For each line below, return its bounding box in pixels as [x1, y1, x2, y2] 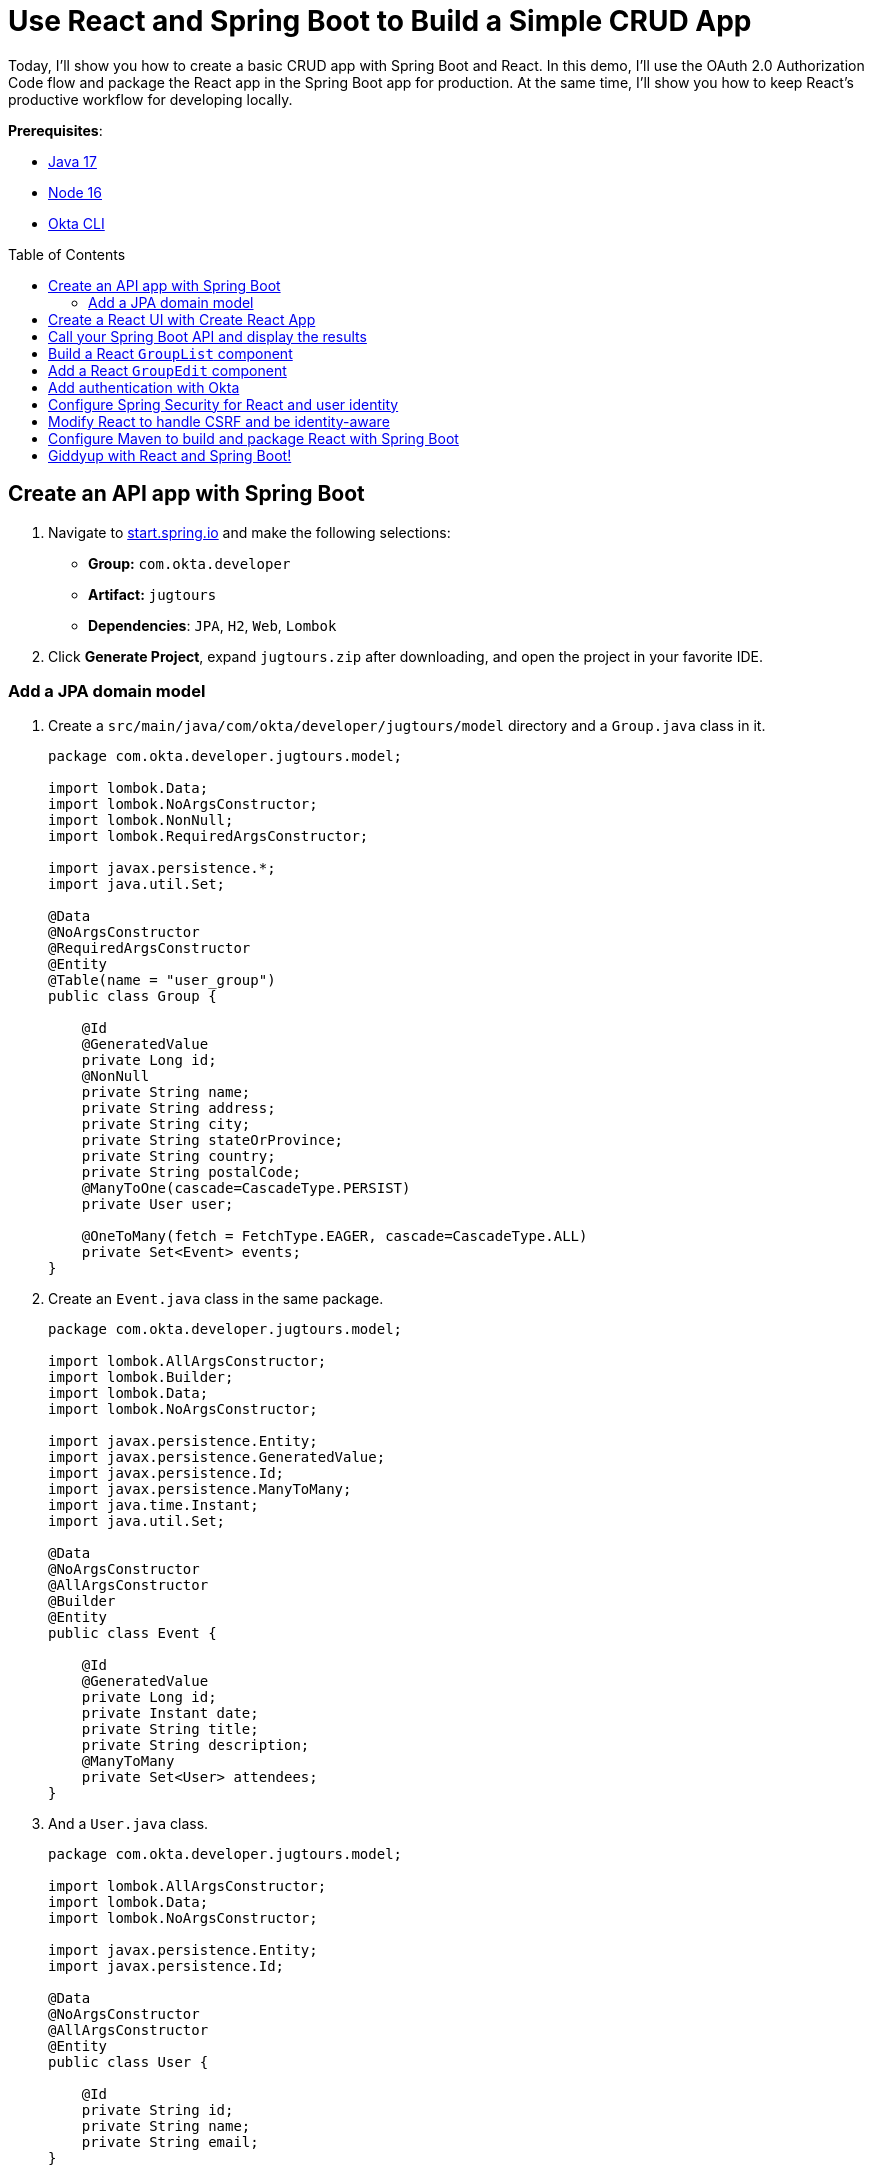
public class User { [48, 2054, 209, 2071]
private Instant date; [81, 1705, 259, 1722]
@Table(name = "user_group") [48, 972, 276, 989]
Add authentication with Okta [48, 378, 240, 396]
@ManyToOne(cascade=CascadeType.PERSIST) [81, 1180, 411, 1197]
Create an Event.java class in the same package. [48, 1290, 384, 1308]
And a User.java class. [48, 1815, 209, 1833]
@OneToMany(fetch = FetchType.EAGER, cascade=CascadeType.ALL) [81, 1228, 588, 1245]
